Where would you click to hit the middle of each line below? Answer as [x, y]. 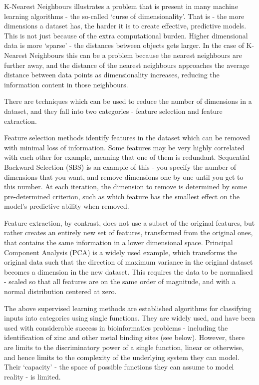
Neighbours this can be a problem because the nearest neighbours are [136, 55]
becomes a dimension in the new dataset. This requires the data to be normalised [129, 271]
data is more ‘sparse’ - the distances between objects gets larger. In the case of [124, 45]
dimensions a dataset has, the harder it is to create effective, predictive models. [125, 26]
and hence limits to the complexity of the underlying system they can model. [122, 357]
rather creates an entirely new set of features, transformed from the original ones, [129, 232]
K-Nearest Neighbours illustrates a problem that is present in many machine [121, 6]
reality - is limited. [32, 376]
